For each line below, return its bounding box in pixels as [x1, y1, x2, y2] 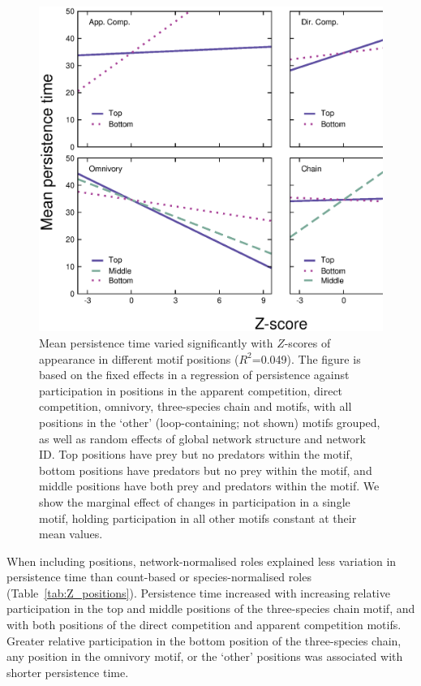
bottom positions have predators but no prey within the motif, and [39, 461, 372, 478]
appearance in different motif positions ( [39, 350, 239, 367]
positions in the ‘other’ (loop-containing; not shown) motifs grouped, [39, 413, 380, 430]
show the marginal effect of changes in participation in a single [39, 493, 350, 510]
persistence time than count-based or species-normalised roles [6, 568, 311, 585]
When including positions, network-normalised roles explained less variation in [6, 552, 397, 569]
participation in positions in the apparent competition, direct [39, 382, 343, 399]
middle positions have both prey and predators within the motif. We [39, 477, 380, 494]
